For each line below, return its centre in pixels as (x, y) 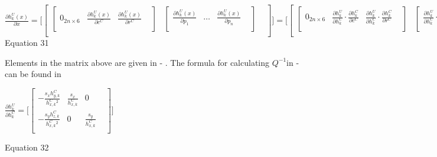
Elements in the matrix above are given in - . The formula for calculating (137, 62)
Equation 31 (27, 43)
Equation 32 (27, 147)
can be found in (33, 74)
